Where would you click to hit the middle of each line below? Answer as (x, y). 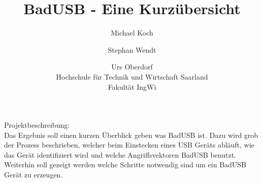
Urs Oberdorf (132, 67)
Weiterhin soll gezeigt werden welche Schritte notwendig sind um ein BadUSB (125, 164)
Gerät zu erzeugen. (34, 175)
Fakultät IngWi (132, 86)
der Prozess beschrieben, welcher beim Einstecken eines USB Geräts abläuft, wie (129, 145)
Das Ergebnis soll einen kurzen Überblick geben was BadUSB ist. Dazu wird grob (131, 135)
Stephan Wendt (132, 49)
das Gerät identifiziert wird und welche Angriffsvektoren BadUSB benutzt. (120, 154)
